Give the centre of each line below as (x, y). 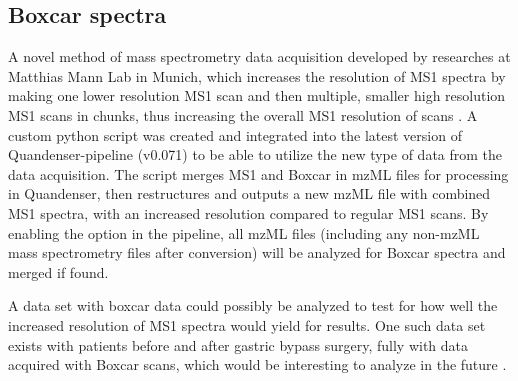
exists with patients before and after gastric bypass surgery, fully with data (238, 344)
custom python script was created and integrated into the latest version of (235, 134)
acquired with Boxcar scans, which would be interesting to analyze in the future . (257, 364)
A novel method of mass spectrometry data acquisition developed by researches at (259, 56)
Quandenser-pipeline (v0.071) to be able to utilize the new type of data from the (255, 154)
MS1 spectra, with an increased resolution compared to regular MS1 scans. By (248, 212)
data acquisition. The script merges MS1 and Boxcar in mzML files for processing (258, 173)
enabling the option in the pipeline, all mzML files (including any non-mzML (244, 232)
